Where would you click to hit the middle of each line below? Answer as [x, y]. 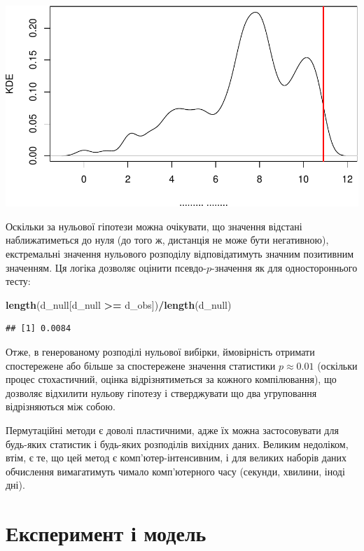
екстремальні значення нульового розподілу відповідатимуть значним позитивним [180, 254]
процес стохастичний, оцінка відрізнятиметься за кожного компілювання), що [171, 379]
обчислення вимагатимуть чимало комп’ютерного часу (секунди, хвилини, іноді [175, 471]
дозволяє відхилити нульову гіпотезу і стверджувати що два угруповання [161, 392]
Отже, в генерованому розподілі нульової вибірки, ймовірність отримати [160, 352]
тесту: [18, 281]
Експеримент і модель [106, 533]
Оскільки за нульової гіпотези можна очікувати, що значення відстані [154, 226]
